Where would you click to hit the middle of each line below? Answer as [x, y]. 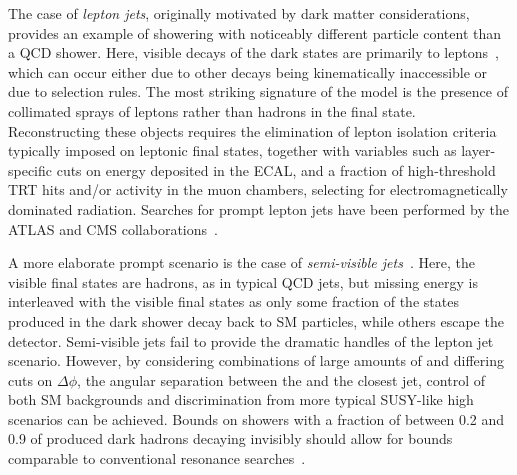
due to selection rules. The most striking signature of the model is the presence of [258, 91]
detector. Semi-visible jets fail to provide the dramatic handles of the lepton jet [251, 340]
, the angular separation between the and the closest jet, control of [281, 379]
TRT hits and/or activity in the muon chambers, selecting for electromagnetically [258, 189]
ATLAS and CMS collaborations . [113, 228]
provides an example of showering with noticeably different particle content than [255, 32]
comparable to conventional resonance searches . [157, 458]
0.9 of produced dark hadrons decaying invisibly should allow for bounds [230, 438]
